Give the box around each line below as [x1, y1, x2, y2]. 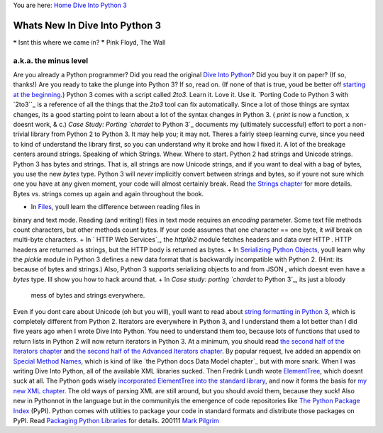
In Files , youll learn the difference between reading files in [30, 203, 201, 211]
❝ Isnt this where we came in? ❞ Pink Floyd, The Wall [13, 38, 166, 46]
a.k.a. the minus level [13, 55, 89, 65]
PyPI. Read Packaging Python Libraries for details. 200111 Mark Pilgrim [13, 416, 219, 424]
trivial [13, 130, 30, 138]
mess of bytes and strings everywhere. [30, 291, 145, 300]
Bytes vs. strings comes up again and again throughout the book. [13, 189, 204, 198]
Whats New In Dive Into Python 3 [13, 19, 162, 31]
